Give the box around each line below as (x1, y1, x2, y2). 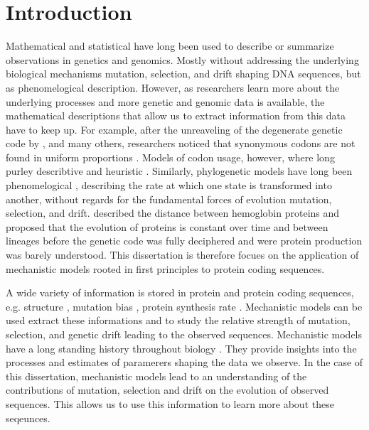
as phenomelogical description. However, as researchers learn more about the (6, 80, 340, 95)
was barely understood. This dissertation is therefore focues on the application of (6, 247, 359, 262)
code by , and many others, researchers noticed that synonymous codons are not (6, 136, 355, 151)
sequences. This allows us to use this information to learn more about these (6, 396, 334, 411)
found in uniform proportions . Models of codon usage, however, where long (6, 149, 335, 164)
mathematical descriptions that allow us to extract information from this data (6, 108, 346, 123)
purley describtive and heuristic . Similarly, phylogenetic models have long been (6, 163, 353, 178)
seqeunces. (6, 410, 50, 425)
